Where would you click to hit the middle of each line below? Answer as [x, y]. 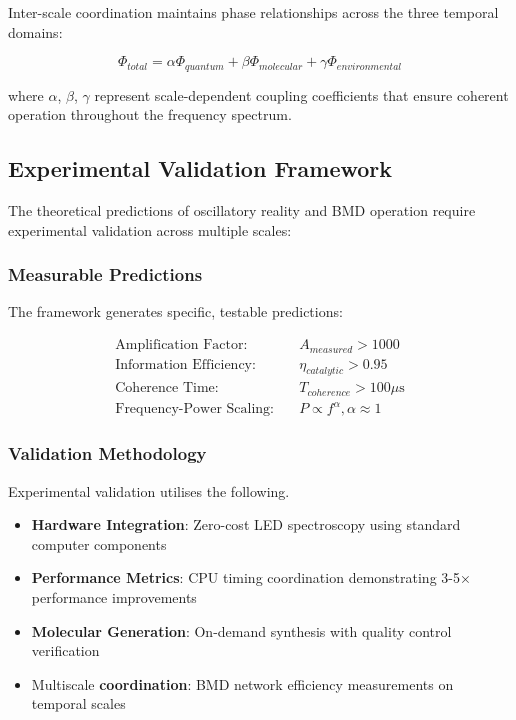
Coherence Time [165, 388]
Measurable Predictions [105, 274]
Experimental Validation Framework [200, 168]
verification [65, 650]
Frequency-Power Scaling [193, 409]
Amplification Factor [179, 345]
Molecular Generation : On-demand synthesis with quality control [241, 630]
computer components [99, 543]
